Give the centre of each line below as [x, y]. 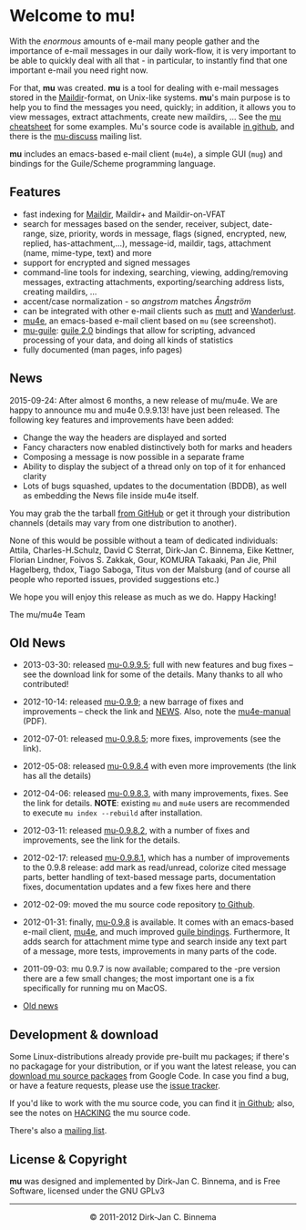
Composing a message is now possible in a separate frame [133, 456]
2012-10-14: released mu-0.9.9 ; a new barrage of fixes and [133, 702]
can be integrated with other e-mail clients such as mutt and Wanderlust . [159, 311]
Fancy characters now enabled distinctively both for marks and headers [158, 446]
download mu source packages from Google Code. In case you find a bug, [149, 1076]
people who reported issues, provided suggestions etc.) [115, 579]
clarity [35, 476]
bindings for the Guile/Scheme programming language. [112, 163]
